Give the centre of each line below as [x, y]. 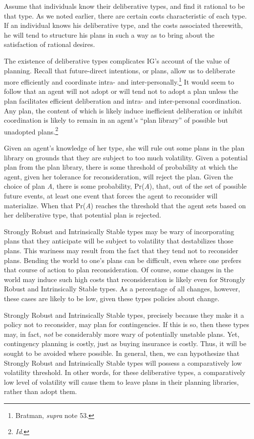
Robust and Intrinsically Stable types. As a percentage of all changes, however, [122, 289]
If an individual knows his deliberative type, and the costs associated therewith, [124, 25]
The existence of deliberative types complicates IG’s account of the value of [117, 60]
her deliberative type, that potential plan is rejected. [83, 215]
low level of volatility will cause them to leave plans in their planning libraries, [121, 382]
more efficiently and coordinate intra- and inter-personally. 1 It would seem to [119, 81]
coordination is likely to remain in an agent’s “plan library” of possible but [116, 120]
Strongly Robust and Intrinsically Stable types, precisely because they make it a [124, 315]
